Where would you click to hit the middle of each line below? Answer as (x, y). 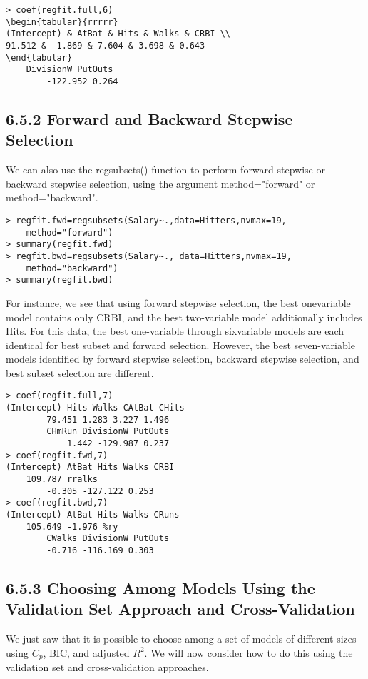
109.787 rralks (62, 479)
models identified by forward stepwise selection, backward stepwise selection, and (183, 359)
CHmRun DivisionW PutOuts (108, 432)
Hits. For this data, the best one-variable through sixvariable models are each (175, 331)
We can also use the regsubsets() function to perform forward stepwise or (165, 170)
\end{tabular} (39, 57)
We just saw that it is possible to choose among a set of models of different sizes (181, 639)
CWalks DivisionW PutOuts (108, 539)
